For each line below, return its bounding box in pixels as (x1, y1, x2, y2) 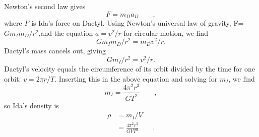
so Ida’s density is (4, 100, 59, 110)
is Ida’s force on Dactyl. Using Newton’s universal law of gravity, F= (31, 18, 244, 28)
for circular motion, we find (123, 27, 208, 38)
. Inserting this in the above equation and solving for (54, 73, 218, 84)
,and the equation (38, 27, 93, 38)
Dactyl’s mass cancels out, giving (4, 45, 106, 56)
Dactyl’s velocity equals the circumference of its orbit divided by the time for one (4, 63, 255, 74)
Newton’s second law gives (4, 1, 86, 11)
